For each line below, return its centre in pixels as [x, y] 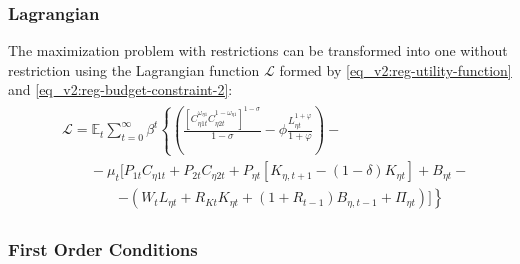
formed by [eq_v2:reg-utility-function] [395, 69]
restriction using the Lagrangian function [134, 69]
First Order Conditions [103, 249]
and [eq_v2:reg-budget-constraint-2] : [120, 89]
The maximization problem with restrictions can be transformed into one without [258, 50]
